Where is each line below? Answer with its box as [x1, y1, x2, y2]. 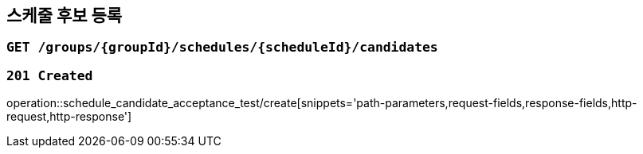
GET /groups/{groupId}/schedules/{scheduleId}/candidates [6, 40, 438, 56]
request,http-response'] [6, 110, 132, 124]
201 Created [6, 67, 93, 83]
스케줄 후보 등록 [6, 6, 123, 25]
